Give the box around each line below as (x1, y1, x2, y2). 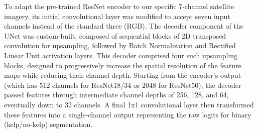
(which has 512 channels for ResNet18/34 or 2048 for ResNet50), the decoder (4, 79, 241, 90)
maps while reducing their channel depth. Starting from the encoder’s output (4, 70, 241, 80)
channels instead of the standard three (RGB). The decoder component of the (4, 21, 243, 31)
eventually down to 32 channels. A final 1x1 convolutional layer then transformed (4, 99, 254, 109)
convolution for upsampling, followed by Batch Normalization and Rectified (4, 40, 236, 51)
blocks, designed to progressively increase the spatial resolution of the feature (4, 60, 241, 70)
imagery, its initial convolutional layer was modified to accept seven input (4, 11, 230, 21)
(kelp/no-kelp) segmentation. (4, 119, 93, 129)
